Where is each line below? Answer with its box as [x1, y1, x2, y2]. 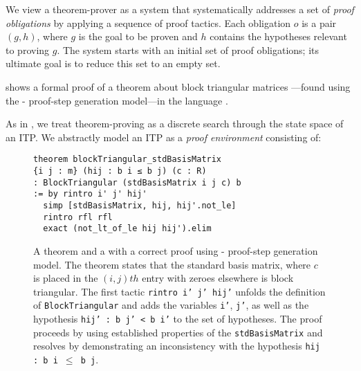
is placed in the [33, 271, 98, 285]
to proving [6, 42, 50, 57]
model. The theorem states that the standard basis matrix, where [33, 257, 311, 271]
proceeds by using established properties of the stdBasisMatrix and [33, 325, 323, 339]
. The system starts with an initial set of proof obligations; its [57, 42, 320, 57]
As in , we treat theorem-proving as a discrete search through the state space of [6, 116, 344, 131]
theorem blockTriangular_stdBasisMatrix [33, 154, 222, 165]
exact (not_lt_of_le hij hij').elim [43, 224, 212, 234]
